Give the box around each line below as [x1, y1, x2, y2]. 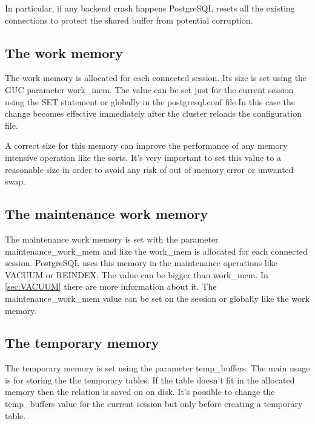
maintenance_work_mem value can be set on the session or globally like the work [5, 292, 310, 304]
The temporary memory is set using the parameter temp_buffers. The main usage [5, 362, 310, 374]
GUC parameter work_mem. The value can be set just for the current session [5, 83, 294, 96]
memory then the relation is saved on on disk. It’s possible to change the [5, 385, 275, 398]
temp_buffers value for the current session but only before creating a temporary [5, 397, 303, 410]
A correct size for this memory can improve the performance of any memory [5, 139, 288, 152]
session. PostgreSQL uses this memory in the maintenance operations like [5, 256, 277, 269]
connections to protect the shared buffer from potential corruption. [5, 13, 253, 26]
